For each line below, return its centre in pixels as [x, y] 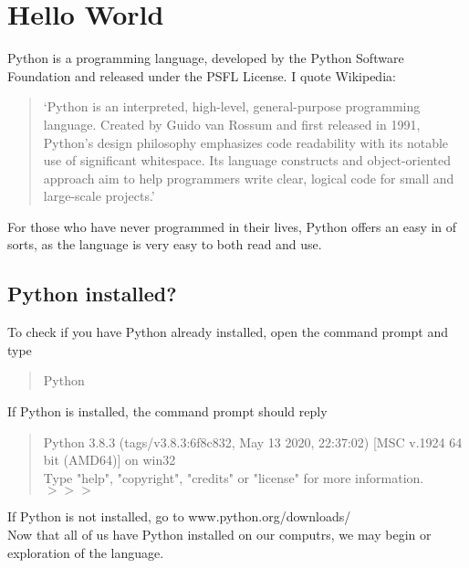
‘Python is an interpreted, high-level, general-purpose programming [232, 106]
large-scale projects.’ [99, 196]
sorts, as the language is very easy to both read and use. [165, 244]
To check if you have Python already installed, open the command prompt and [228, 332]
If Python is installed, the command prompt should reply [167, 411]
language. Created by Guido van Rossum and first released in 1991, [232, 124]
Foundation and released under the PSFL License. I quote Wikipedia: [202, 75]
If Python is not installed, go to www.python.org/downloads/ [179, 516]
